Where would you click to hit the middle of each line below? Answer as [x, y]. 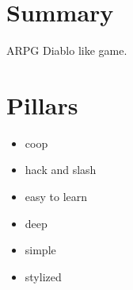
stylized [43, 276]
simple [40, 250]
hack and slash [61, 170]
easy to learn [56, 197]
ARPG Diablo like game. [67, 50]
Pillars [42, 104]
